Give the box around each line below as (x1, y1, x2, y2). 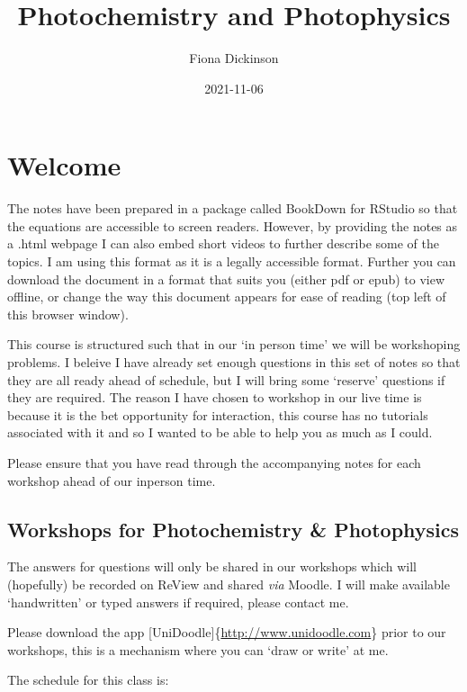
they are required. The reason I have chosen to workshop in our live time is (7, 388, 422, 407)
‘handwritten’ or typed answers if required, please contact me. (7, 592, 349, 611)
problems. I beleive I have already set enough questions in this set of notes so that (7, 353, 461, 371)
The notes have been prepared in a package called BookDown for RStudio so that (7, 199, 458, 218)
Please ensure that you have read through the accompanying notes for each (7, 453, 421, 472)
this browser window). (7, 304, 129, 323)
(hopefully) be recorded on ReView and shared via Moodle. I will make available (7, 574, 450, 593)
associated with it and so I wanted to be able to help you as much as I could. (7, 423, 433, 442)
